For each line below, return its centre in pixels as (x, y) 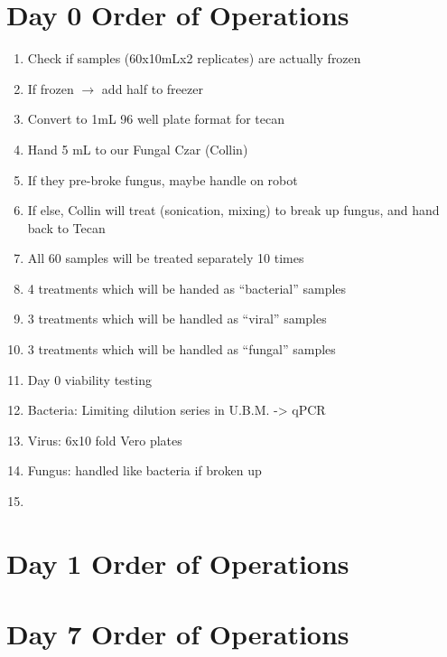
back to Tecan (66, 227)
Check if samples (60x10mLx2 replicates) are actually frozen (194, 58)
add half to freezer (152, 88)
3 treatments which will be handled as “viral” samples (177, 319)
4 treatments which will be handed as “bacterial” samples (187, 288)
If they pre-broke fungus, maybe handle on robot (163, 179)
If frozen (51, 88)
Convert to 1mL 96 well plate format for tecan (156, 119)
